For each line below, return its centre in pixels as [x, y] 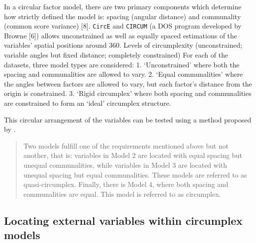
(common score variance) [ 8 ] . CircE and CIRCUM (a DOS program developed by [123, 26]
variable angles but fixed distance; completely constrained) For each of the [116, 55]
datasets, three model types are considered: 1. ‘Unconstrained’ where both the [122, 64]
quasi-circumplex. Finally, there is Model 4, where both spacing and [126, 184]
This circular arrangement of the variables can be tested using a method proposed [128, 119]
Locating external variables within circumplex [123, 220]
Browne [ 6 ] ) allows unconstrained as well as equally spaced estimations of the [121, 35]
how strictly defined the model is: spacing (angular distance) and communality [123, 16]
